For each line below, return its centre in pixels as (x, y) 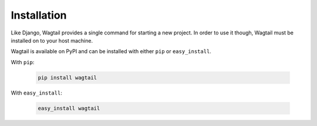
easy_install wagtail (69, 108)
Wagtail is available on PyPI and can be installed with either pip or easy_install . (111, 51)
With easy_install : (37, 93)
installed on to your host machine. (52, 40)
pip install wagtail (67, 78)
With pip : (23, 62)
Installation (39, 15)
